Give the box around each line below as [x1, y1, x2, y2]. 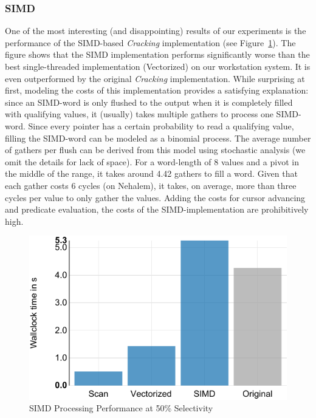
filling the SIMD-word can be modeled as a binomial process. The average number [5, 131, 311, 144]
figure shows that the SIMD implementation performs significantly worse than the [5, 48, 310, 61]
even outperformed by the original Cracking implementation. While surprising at [5, 72, 305, 84]
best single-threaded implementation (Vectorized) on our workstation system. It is [5, 60, 311, 72]
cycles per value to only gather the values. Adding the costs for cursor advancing [5, 191, 306, 204]
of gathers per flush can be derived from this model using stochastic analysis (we [5, 143, 306, 156]
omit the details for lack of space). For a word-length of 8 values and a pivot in [5, 155, 299, 168]
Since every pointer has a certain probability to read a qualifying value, [28, 119, 294, 132]
